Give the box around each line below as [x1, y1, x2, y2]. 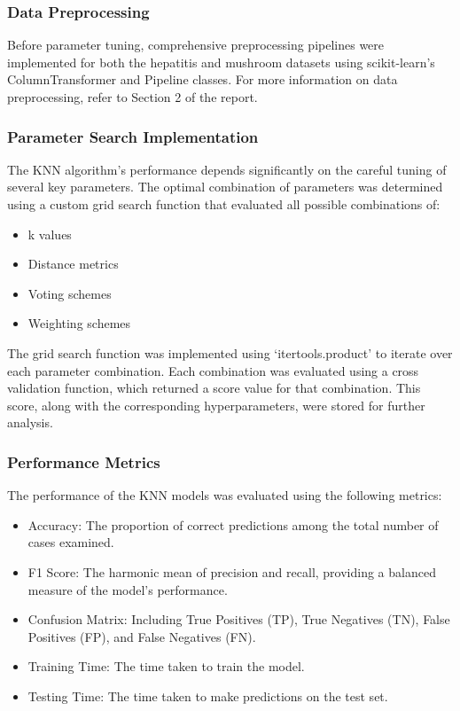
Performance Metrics [7, 450, 160, 473]
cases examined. [27, 533, 114, 551]
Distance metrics [27, 254, 119, 273]
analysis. [7, 413, 53, 432]
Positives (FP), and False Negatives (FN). [27, 627, 256, 645]
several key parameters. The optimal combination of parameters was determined [7, 177, 443, 196]
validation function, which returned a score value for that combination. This [7, 379, 421, 397]
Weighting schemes [27, 314, 131, 332]
